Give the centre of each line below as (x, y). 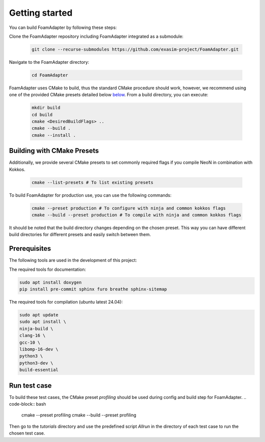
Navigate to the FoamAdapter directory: (49, 62)
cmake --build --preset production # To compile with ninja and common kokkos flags (136, 215)
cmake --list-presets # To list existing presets (93, 182)
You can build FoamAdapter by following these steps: (63, 27)
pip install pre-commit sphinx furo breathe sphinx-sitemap (93, 289)
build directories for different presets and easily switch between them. (80, 234)
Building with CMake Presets (54, 151)
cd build (42, 115)
